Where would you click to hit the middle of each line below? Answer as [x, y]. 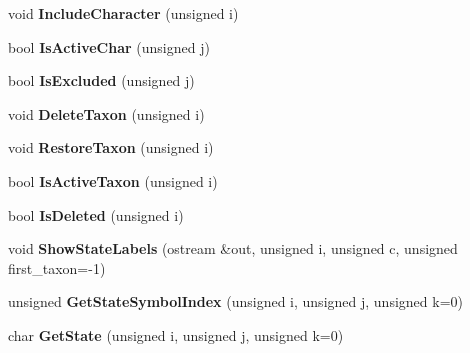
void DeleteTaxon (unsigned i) [106, 113]
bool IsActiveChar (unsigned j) [109, 46]
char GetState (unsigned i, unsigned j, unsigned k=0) [176, 334]
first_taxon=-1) [57, 267]
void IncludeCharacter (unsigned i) [123, 13]
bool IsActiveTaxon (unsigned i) [113, 180]
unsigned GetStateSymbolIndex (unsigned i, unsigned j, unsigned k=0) [235, 301]
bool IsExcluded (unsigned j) [101, 80]
